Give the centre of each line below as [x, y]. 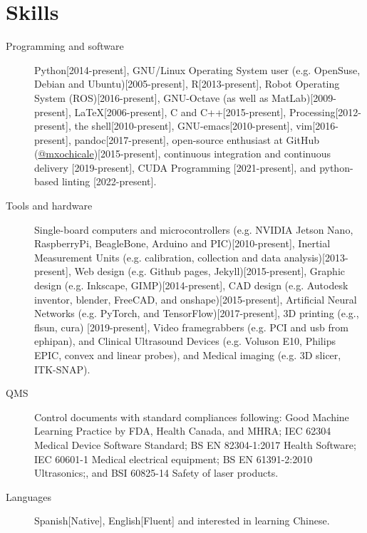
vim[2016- [317, 126]
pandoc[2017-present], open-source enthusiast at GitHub [197, 139]
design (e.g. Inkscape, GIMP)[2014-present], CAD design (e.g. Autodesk [191, 285]
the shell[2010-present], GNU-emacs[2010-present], [183, 126]
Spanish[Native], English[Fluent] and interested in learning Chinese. [182, 521]
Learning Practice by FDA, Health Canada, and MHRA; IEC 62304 [183, 431]
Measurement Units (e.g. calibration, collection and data [157, 257]
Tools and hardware [49, 206]
